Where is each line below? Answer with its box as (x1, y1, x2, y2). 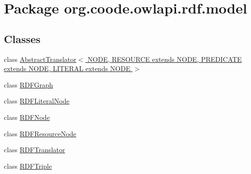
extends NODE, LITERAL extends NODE (4, 63, 131, 73)
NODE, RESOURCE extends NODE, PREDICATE (88, 54, 242, 64)
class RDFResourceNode (4, 128, 76, 138)
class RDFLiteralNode (4, 96, 70, 106)
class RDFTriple (4, 160, 52, 171)
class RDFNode (4, 112, 50, 122)
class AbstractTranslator (4, 54, 76, 64)
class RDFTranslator (4, 145, 65, 155)
